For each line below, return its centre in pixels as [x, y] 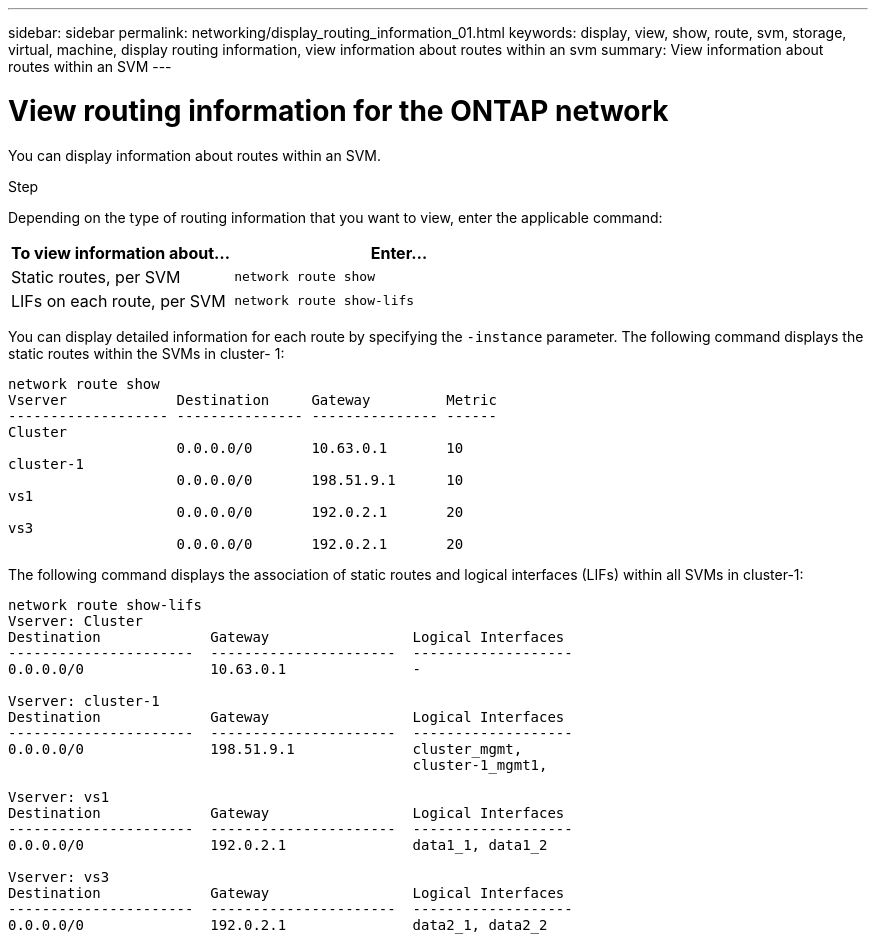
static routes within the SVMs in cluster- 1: [146, 353]
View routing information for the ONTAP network [338, 110]
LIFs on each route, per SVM [118, 300]
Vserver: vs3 [59, 876]
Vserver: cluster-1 [84, 700]
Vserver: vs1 [59, 796]
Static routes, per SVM [96, 276]
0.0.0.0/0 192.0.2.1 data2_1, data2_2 [278, 924]
